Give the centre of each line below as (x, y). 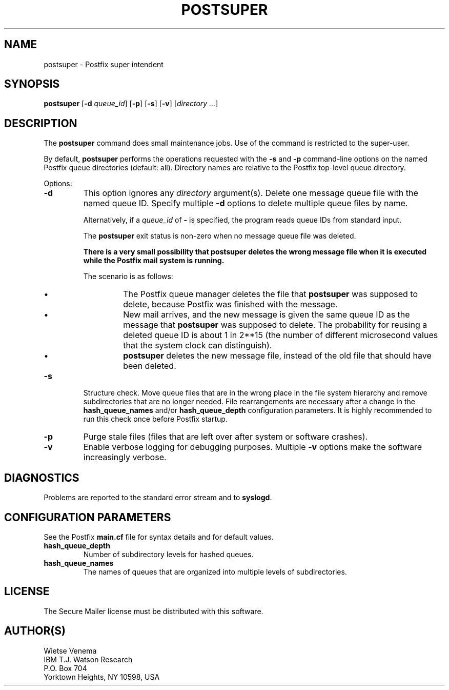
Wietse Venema (70, 650)
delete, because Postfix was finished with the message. (230, 304)
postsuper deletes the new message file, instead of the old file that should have (277, 356)
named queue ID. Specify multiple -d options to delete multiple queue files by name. (246, 203)
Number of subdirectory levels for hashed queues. (168, 554)
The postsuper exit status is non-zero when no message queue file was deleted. (220, 236)
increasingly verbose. (125, 457)
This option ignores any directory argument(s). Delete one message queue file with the (251, 193)
